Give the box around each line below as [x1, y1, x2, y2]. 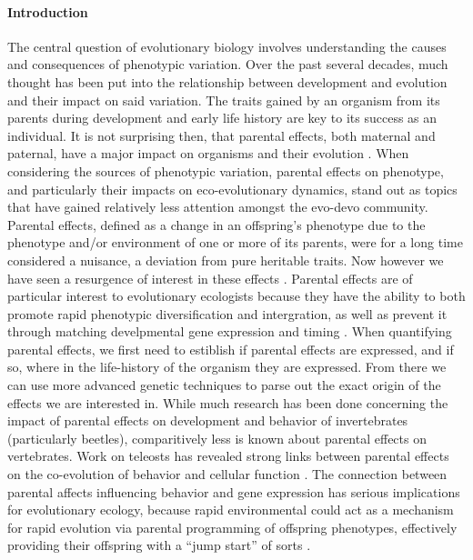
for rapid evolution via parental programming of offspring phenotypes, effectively [7, 517, 458, 536]
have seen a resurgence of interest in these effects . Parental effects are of [7, 268, 413, 287]
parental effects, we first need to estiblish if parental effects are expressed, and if [7, 339, 454, 358]
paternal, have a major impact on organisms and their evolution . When [7, 144, 409, 163]
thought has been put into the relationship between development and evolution [7, 72, 448, 91]
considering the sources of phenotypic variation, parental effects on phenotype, [7, 161, 444, 180]
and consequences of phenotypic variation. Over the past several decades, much [7, 55, 448, 74]
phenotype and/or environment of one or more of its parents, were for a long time [7, 233, 463, 252]
